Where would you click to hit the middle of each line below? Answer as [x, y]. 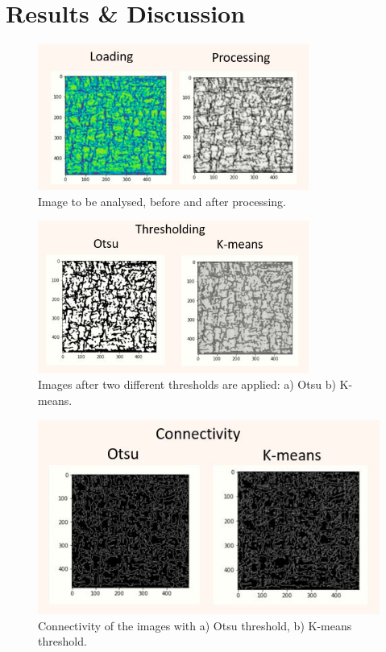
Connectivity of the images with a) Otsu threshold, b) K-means [195, 625]
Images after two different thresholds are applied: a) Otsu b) [187, 384]
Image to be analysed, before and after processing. [162, 201]
